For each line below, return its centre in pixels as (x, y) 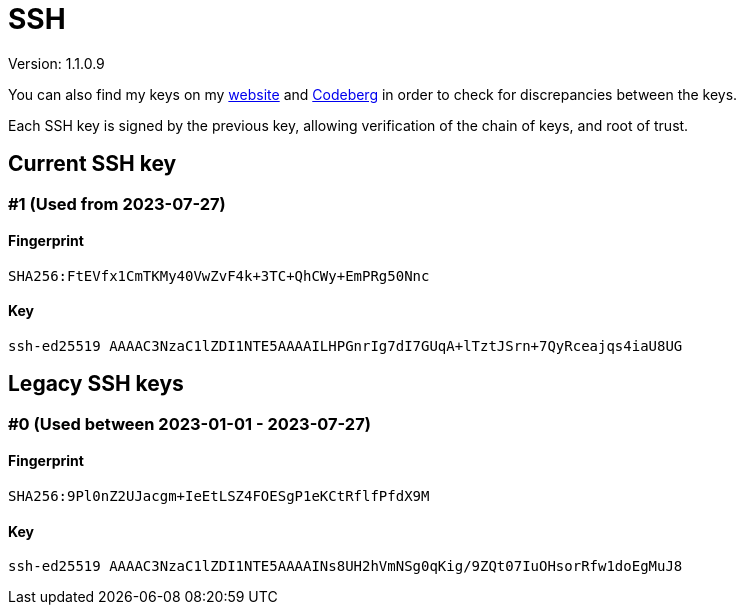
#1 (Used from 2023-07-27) (117, 203)
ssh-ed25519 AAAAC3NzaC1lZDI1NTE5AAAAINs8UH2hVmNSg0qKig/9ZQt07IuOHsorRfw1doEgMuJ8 (345, 566)
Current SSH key (92, 164)
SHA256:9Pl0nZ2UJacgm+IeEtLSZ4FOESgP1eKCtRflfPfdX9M (219, 496)
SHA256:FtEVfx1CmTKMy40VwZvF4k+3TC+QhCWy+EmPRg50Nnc (219, 275)
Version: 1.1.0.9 (56, 63)
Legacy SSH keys (96, 384)
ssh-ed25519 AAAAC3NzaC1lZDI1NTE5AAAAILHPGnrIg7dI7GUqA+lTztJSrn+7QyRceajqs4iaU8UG (345, 346)
